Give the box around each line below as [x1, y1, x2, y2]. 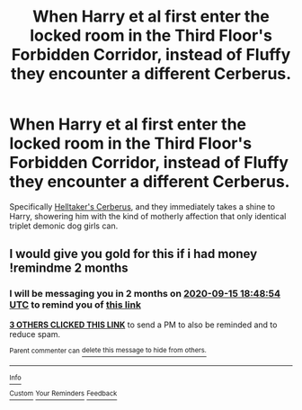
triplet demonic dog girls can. [9, 220, 119, 231]
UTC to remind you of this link [9, 299, 142, 311]
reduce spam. [9, 328, 61, 339]
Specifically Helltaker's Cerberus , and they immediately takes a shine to [9, 201, 276, 212]
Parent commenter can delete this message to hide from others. [9, 346, 207, 355]
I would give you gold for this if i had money [9, 246, 258, 262]
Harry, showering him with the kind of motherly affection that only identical [9, 210, 287, 221]
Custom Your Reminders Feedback [9, 389, 118, 398]
